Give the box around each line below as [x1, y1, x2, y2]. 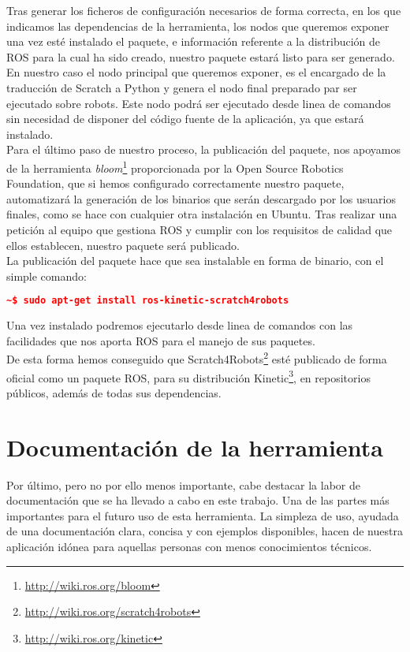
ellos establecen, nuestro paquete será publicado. [6, 237, 240, 253]
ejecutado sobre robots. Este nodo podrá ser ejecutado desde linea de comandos [6, 95, 391, 111]
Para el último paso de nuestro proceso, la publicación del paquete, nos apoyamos [6, 141, 401, 158]
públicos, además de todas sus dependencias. [6, 384, 222, 401]
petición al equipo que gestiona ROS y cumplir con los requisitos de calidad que [6, 221, 393, 237]
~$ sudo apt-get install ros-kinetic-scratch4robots [6, 295, 289, 307]
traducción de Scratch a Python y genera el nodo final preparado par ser [6, 79, 357, 95]
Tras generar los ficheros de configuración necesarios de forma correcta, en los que [6, 2, 401, 18]
